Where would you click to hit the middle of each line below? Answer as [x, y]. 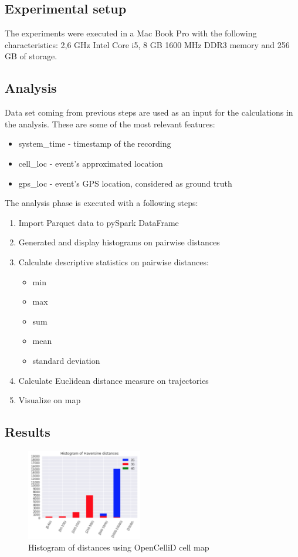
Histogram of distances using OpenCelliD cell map [119, 547]
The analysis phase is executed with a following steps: [101, 203]
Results [28, 432]
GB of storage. [31, 56]
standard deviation [66, 360]
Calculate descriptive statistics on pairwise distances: [114, 261]
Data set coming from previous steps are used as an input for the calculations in [149, 112]
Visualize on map [50, 400]
